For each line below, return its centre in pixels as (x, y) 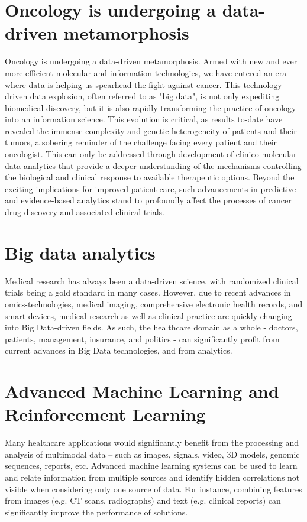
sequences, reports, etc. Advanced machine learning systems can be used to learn (151, 466)
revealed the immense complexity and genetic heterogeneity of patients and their (151, 130)
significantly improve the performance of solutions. (96, 512)
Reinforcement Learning (105, 414)
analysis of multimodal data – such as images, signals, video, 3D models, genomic (152, 454)
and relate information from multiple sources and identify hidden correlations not (152, 477)
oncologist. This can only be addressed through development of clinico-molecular (151, 154)
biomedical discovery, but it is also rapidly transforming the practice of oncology (151, 107)
